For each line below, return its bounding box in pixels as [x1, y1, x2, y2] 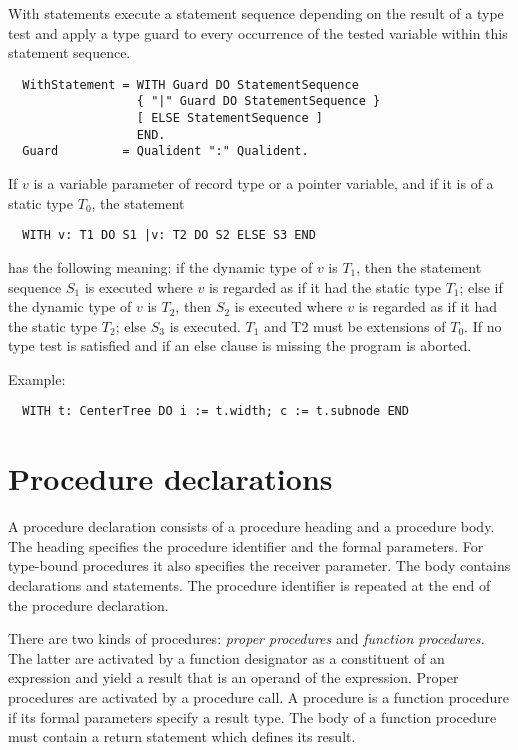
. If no [464, 315, 502, 336]
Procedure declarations [8, 458, 333, 499]
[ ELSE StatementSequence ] [136, 111, 323, 126]
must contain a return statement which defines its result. [8, 726, 356, 747]
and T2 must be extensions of [264, 315, 446, 336]
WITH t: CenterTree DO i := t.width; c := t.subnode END [22, 404, 409, 419]
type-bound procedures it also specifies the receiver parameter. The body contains [8, 555, 511, 576]
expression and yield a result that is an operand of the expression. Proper [8, 667, 459, 688]
